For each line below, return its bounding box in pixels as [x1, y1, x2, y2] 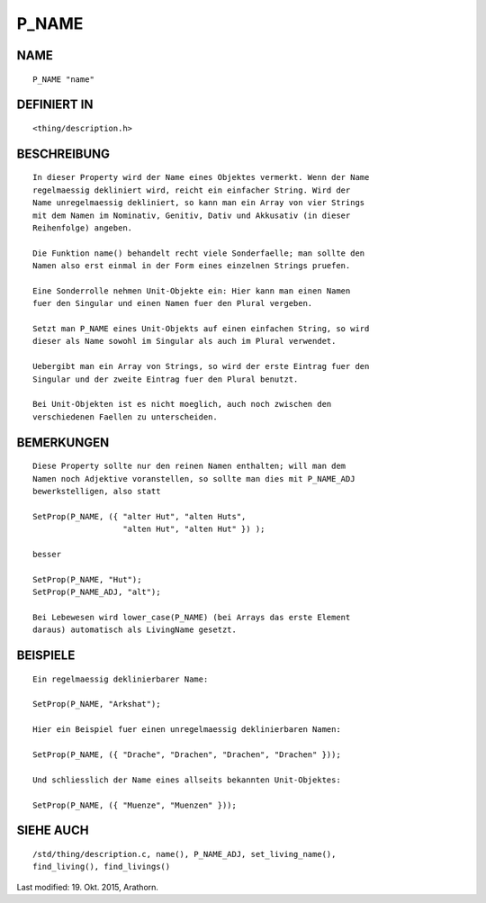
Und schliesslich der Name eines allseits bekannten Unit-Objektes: [32, 774, 341, 785]
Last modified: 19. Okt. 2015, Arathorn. [16, 881, 159, 892]
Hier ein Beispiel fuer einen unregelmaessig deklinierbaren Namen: [32, 725, 341, 735]
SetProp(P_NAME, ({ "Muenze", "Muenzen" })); [32, 799, 238, 810]
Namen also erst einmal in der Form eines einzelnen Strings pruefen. [32, 261, 351, 271]
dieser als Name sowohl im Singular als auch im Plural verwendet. [32, 336, 337, 347]
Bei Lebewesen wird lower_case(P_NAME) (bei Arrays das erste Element [32, 612, 351, 622]
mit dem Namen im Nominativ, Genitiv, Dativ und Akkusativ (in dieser [32, 210, 351, 221]
